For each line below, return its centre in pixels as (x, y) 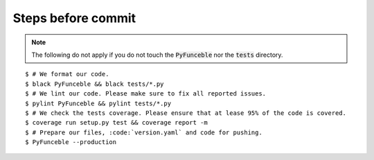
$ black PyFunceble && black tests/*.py (95, 84)
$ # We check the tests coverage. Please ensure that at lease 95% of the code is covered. (186, 113)
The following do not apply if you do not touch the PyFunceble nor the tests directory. (157, 55)
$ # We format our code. (67, 74)
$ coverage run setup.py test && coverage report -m (116, 123)
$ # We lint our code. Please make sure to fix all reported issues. (146, 94)
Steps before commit (74, 18)
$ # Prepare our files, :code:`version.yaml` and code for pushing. (144, 132)
